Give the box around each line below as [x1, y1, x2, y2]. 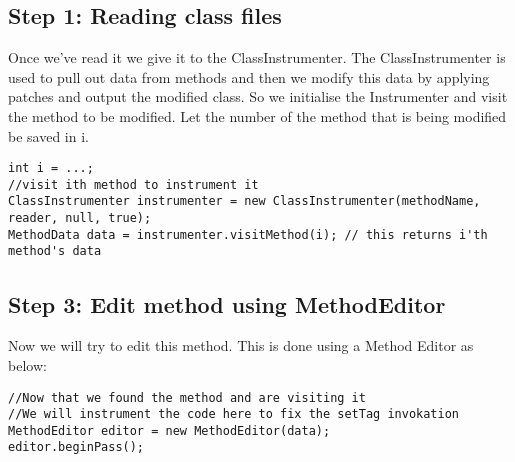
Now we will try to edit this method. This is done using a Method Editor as [8, 335, 474, 356]
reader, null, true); [8, 211, 152, 226]
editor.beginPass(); [8, 440, 145, 455]
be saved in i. [8, 125, 89, 146]
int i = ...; [8, 161, 94, 176]
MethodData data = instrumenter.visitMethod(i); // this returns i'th [8, 227, 488, 242]
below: [8, 354, 47, 375]
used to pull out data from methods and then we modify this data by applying [8, 66, 490, 87]
